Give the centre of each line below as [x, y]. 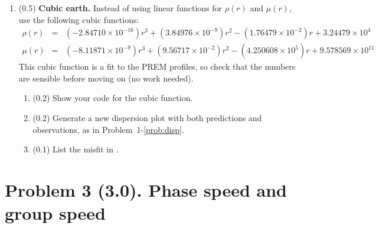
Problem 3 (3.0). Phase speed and [146, 190]
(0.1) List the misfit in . [76, 149]
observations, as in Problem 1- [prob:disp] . [108, 129]
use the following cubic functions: [79, 19]
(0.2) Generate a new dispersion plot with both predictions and [147, 118]
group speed [55, 213]
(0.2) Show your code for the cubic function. [113, 98]
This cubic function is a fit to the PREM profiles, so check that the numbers [157, 66]
